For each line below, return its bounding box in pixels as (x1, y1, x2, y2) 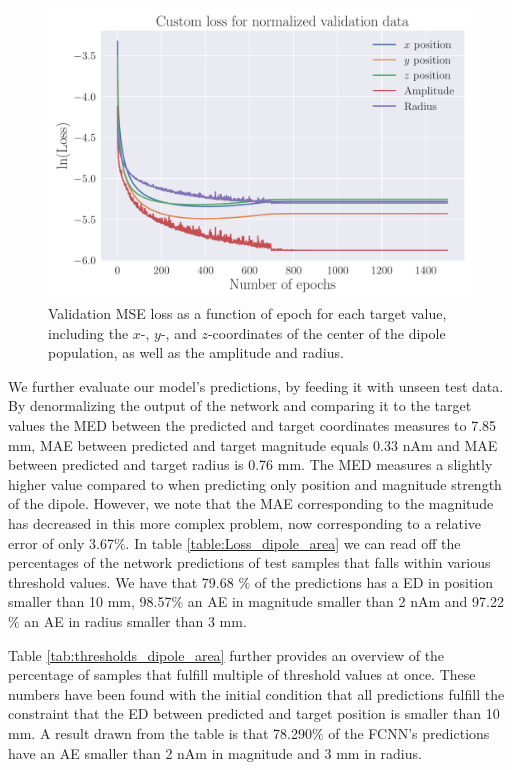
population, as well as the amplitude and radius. (48, 342, 344, 363)
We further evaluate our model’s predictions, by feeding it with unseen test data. (8, 375, 504, 396)
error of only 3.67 (8, 532, 114, 553)
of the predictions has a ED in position (254, 571, 494, 592)
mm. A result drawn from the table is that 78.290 (8, 722, 312, 743)
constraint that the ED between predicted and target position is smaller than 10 (8, 703, 500, 724)
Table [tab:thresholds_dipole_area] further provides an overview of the (8, 644, 445, 665)
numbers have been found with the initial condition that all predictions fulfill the (8, 683, 505, 704)
